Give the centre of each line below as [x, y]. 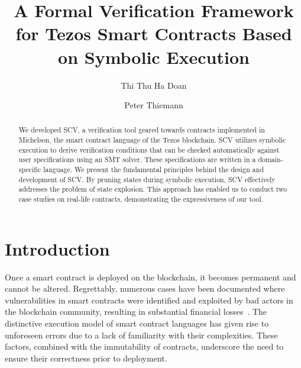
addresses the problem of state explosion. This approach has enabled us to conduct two [153, 189]
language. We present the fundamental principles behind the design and [154, 170]
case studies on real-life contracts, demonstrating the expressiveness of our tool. [141, 199]
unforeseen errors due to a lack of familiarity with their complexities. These [141, 335]
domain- [271, 159]
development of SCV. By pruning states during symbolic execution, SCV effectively [147, 179]
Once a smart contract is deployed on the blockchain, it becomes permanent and [150, 277]
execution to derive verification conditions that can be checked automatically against [149, 149]
